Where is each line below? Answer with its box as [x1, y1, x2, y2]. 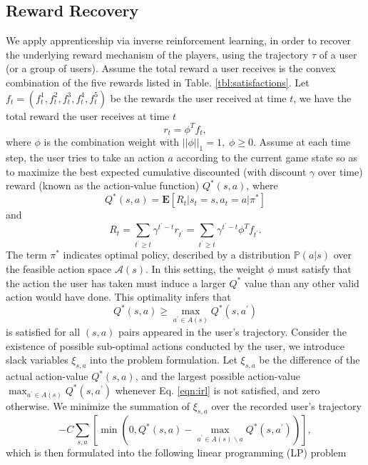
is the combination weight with [44, 134, 179, 149]
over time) [317, 164, 363, 179]
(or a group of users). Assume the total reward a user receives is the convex [6, 61, 336, 76]
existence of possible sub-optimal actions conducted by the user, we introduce [6, 338, 344, 353]
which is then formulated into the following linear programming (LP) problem [6, 445, 347, 460]
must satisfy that [277, 261, 352, 276]
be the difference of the [259, 352, 360, 367]
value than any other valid [244, 275, 359, 290]
